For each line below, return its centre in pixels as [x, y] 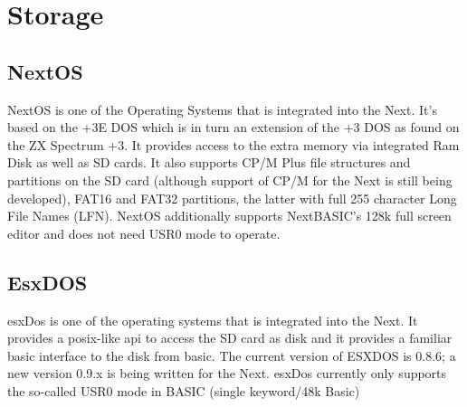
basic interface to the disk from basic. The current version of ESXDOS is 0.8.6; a [232, 355]
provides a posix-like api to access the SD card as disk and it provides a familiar [230, 338]
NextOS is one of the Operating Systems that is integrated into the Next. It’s [222, 109]
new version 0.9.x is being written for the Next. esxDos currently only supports [227, 373]
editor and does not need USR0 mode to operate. [144, 233]
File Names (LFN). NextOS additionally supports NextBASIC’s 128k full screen [229, 216]
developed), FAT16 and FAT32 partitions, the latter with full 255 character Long [232, 198]
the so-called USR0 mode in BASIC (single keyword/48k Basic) [184, 390]
